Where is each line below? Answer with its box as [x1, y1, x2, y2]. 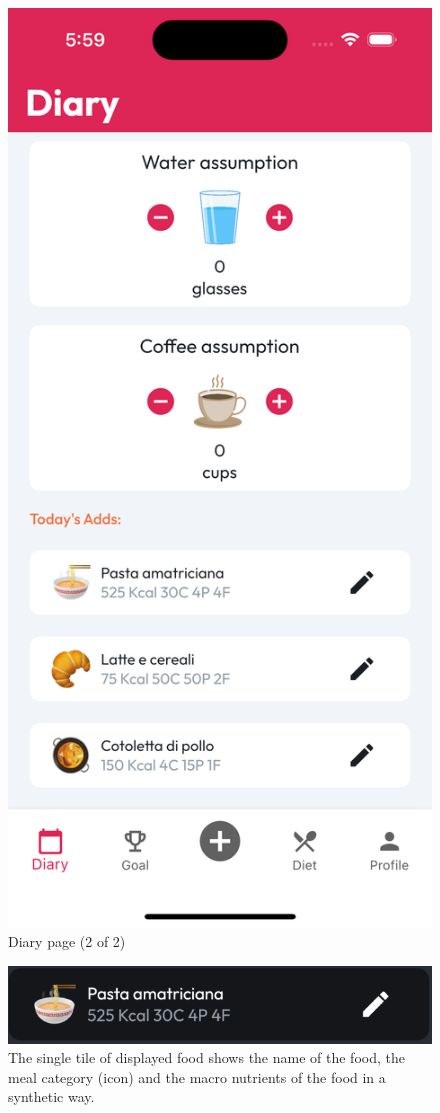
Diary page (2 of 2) [8, 931, 126, 952]
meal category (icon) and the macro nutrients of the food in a [8, 1066, 386, 1087]
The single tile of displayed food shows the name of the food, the [8, 1047, 405, 1068]
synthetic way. [8, 1086, 95, 1107]
